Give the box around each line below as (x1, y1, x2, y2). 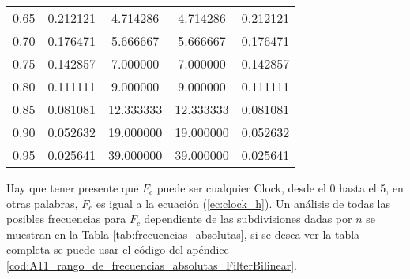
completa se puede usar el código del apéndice (6, 241, 229, 258)
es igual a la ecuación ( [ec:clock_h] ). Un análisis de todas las (96, 195, 390, 211)
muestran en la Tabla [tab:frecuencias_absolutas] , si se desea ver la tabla (6, 225, 360, 242)
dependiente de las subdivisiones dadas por (144, 210, 352, 227)
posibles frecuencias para (6, 210, 126, 227)
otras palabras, (6, 195, 78, 211)
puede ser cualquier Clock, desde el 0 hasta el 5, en (156, 180, 404, 195)
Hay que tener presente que (6, 180, 139, 195)
